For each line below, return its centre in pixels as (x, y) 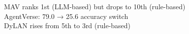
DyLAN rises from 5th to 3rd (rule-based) (67, 25)
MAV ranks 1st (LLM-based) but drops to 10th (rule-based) (95, 6)
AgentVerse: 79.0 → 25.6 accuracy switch (66, 16)
